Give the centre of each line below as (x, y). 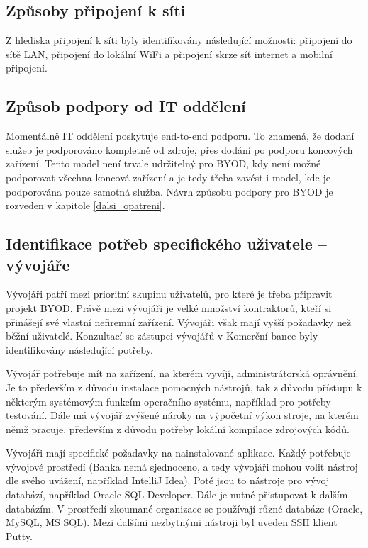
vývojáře (38, 264)
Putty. (19, 536)
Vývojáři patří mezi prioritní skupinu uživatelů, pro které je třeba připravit (169, 294)
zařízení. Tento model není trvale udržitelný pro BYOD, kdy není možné (163, 163)
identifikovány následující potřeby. (79, 349)
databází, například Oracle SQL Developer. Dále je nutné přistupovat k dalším (177, 494)
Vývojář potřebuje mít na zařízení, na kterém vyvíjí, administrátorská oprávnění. (182, 373)
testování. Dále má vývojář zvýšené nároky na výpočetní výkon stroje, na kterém (182, 415)
